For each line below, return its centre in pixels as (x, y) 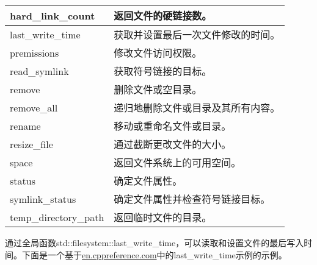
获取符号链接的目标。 (163, 71)
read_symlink (39, 71)
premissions (35, 52)
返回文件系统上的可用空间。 (177, 162)
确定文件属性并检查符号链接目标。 (192, 199)
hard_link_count (53, 15)
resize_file (31, 144)
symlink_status (43, 199)
